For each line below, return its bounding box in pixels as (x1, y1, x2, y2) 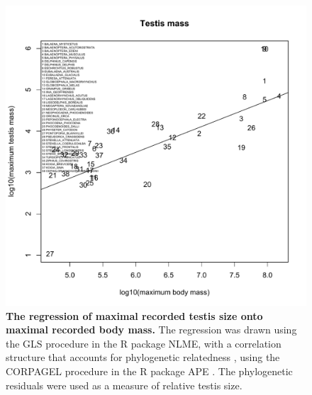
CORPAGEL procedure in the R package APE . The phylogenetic (6, 363, 293, 378)
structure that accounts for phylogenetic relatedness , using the (6, 350, 280, 365)
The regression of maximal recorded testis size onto (6, 308, 263, 323)
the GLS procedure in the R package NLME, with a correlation (6, 336, 282, 350)
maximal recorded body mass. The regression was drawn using (6, 322, 297, 337)
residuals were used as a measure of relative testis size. (6, 377, 243, 392)
